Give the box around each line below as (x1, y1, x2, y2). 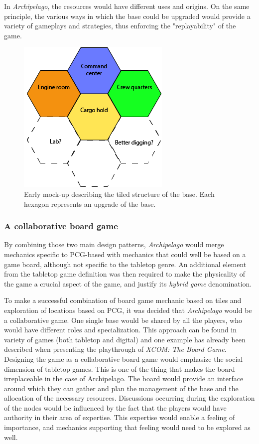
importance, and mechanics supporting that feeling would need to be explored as (4, 422, 251, 433)
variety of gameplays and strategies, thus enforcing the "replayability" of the (4, 20, 236, 31)
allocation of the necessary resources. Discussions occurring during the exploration (4, 393, 255, 403)
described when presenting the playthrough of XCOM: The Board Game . (4, 344, 227, 354)
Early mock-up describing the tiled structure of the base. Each (24, 188, 215, 199)
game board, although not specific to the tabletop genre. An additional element (4, 259, 247, 269)
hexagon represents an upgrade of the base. (24, 198, 156, 209)
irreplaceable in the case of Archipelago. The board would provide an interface (4, 373, 244, 384)
